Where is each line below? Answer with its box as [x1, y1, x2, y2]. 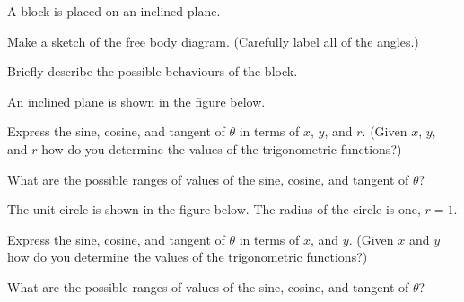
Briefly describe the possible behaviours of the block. [7, 62, 298, 81]
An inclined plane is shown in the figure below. [7, 91, 266, 110]
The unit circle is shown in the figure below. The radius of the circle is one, [7, 200, 421, 219]
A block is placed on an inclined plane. [7, 2, 221, 20]
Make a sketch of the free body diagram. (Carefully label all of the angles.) [7, 31, 419, 50]
